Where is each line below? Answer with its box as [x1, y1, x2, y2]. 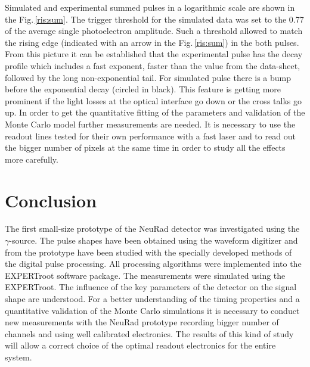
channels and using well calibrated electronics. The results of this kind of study [5, 327, 294, 340]
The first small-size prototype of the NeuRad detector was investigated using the [5, 222, 300, 235]
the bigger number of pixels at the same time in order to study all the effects [5, 141, 286, 154]
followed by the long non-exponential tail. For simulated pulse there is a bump [5, 71, 292, 83]
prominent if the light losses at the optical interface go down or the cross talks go [5, 94, 302, 107]
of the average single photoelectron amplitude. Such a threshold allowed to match [5, 24, 303, 37]
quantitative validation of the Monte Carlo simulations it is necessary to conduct [5, 304, 300, 316]
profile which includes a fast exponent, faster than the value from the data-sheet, [5, 59, 300, 71]
